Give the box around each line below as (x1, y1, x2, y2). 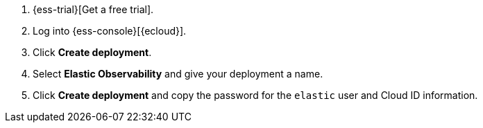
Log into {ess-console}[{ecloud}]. (33, 25, 187, 37)
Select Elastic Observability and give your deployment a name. (33, 68, 323, 80)
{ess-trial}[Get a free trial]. (33, 3, 154, 15)
